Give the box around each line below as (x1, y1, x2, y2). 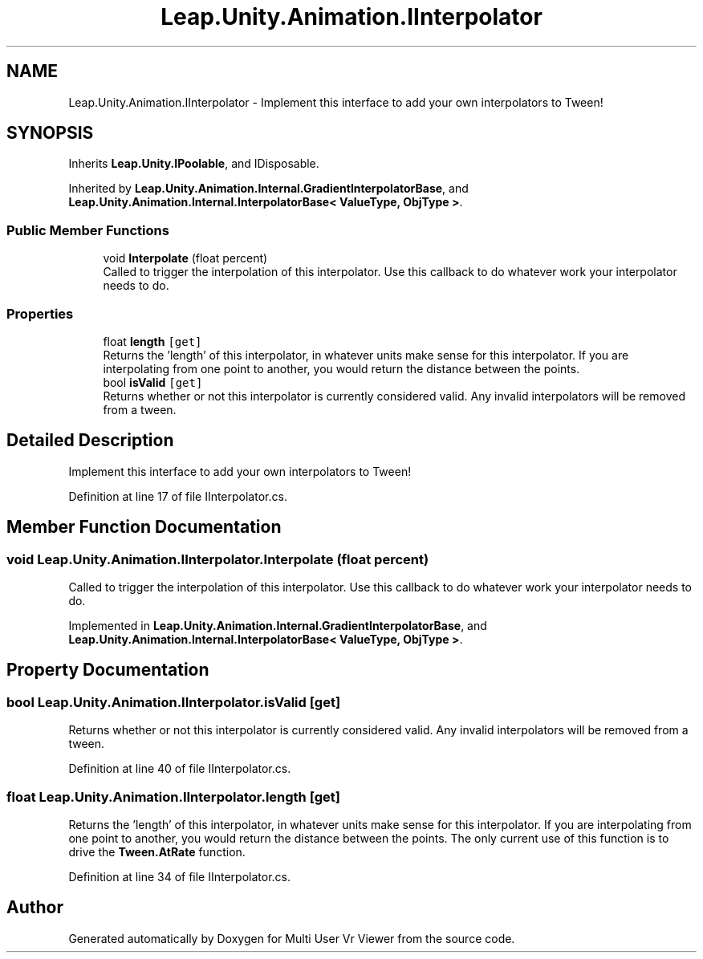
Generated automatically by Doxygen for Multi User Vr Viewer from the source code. (68, 931, 515, 945)
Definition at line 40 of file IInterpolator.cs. (68, 762, 291, 776)
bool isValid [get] (103, 375, 203, 389)
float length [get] (103, 334, 202, 348)
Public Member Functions (6, 221, 169, 238)
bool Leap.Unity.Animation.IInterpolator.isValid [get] (6, 693, 341, 710)
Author (6, 897, 63, 918)
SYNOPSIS (6, 123, 94, 144)
